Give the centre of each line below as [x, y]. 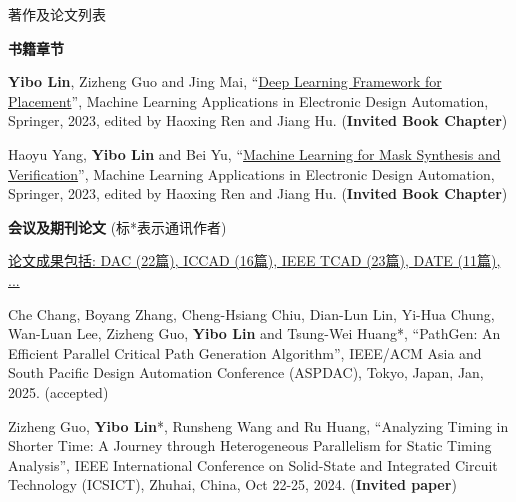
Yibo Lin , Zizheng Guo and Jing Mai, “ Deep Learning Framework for [225, 81]
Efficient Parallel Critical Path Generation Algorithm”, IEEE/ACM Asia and [245, 352]
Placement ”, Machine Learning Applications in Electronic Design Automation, [248, 100]
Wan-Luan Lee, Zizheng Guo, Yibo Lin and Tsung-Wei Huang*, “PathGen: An [254, 333]
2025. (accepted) [58, 391]
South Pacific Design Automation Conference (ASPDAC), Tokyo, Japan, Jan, [246, 372]
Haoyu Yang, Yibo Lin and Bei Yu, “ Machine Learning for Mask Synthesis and [254, 153]
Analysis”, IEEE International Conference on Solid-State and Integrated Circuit [253, 464]
